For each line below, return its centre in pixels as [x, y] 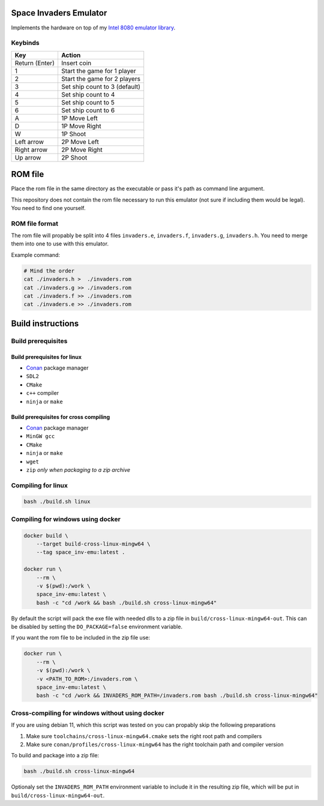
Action [71, 55]
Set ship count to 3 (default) [101, 86]
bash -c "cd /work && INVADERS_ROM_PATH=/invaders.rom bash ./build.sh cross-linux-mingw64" [177, 696]
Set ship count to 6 [88, 110]
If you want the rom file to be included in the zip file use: [80, 638]
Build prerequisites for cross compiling [61, 417]
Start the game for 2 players [101, 79]
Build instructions [45, 323]
